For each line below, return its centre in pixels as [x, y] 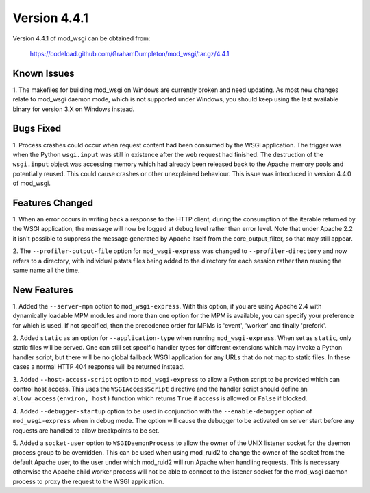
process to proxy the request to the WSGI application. [88, 481]
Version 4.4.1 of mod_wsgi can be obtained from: [82, 38]
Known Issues [44, 73]
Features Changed [53, 203]
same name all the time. [46, 270]
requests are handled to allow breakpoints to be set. [86, 430]
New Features [43, 290]
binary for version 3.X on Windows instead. [74, 109]
